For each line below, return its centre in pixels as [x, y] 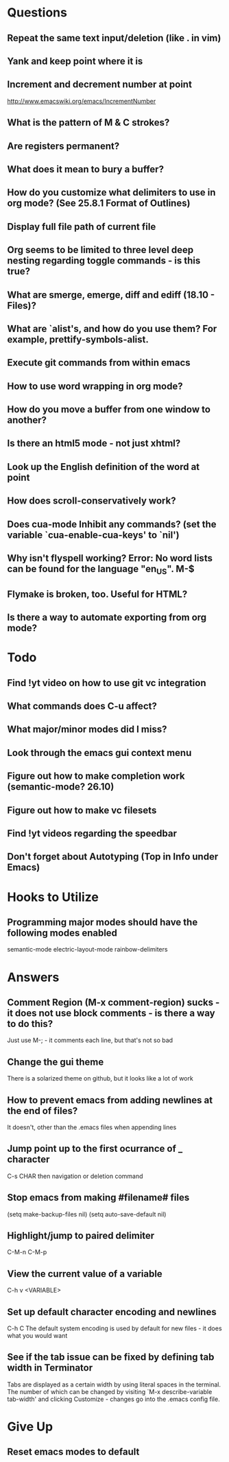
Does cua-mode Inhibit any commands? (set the [112, 524]
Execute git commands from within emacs [99, 363]
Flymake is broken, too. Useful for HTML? [97, 594]
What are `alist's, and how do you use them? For [112, 328]
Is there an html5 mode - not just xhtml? [94, 444]
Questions [37, 13]
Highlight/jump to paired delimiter [81, 1235]
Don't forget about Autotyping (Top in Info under [113, 857]
